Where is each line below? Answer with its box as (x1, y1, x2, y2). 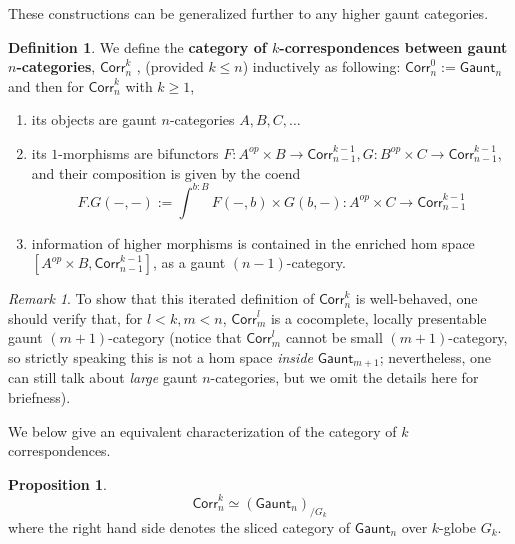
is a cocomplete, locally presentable (270, 307, 487, 328)
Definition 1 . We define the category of (8, 36, 267, 57)
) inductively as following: (242, 56, 401, 77)
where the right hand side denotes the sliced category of (8, 516, 351, 537)
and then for (8, 75, 84, 96)
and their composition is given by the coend (31, 162, 301, 183)
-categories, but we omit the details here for (210, 367, 479, 388)
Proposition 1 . (8, 473, 107, 494)
